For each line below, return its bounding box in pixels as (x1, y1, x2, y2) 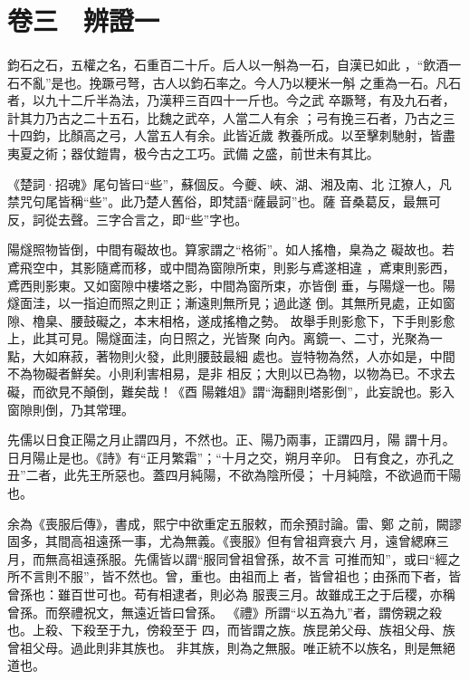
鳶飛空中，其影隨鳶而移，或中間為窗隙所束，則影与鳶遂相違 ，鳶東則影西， (7, 257, 455, 276)
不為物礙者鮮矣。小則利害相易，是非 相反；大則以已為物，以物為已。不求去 (7, 364, 455, 383)
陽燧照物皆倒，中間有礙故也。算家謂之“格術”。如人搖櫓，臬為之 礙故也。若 (7, 240, 455, 259)
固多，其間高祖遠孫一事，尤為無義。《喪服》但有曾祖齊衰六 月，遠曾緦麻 (7, 532, 436, 551)
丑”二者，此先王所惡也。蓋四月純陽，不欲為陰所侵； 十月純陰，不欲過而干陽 (7, 465, 462, 484)
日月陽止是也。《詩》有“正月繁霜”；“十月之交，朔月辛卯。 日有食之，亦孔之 (7, 447, 455, 466)
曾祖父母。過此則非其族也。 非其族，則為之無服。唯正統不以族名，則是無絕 (7, 637, 455, 656)
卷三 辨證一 (7, 2, 160, 39)
